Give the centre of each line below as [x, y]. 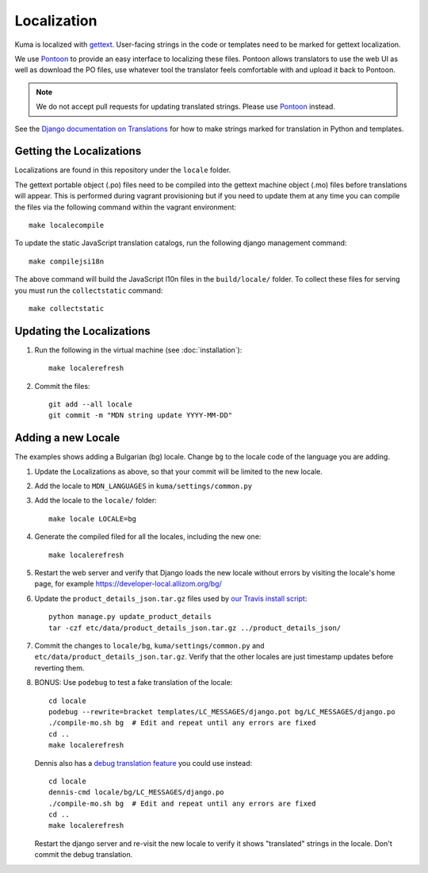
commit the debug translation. [84, 855]
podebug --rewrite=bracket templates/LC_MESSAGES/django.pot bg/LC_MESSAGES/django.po [222, 711]
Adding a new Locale [67, 438]
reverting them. [59, 667]
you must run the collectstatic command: [89, 290]
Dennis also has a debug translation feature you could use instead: [143, 763]
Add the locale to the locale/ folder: [96, 501]
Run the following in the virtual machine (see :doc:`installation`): [138, 350]
